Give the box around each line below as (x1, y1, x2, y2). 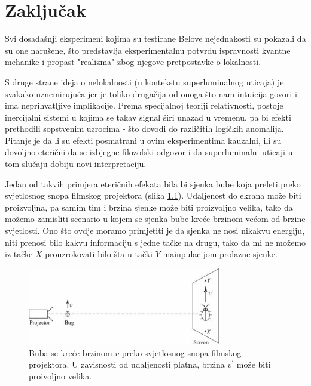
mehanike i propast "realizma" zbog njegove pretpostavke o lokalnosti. (5, 55, 261, 68)
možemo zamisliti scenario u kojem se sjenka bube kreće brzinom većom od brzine (5, 212, 306, 225)
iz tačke (5, 248, 33, 260)
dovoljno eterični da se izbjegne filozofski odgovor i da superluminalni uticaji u (5, 146, 293, 158)
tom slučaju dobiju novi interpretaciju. (5, 158, 147, 170)
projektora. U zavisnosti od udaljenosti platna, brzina (29, 358, 225, 370)
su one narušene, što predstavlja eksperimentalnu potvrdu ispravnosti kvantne (5, 44, 291, 56)
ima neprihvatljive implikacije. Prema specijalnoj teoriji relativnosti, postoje (5, 99, 283, 112)
